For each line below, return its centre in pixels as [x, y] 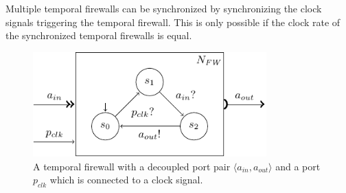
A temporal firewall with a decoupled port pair [132, 166]
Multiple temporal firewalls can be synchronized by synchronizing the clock [164, 8]
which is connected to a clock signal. [126, 180]
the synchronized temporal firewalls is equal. [99, 35]
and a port [298, 166]
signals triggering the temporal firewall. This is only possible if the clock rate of [173, 22]
